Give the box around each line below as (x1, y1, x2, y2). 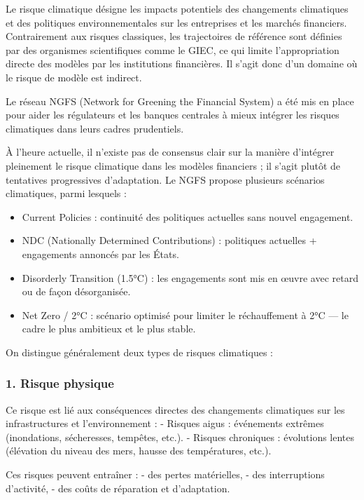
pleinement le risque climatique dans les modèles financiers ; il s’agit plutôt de (6, 158, 341, 173)
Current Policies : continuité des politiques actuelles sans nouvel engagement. (22, 209, 353, 224)
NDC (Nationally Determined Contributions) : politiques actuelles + (22, 233, 317, 248)
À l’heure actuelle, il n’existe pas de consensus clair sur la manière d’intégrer (6, 144, 335, 159)
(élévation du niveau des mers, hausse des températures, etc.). (6, 443, 272, 458)
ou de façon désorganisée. (22, 284, 131, 299)
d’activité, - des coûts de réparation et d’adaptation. (6, 480, 230, 495)
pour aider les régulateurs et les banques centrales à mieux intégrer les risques (6, 107, 339, 122)
